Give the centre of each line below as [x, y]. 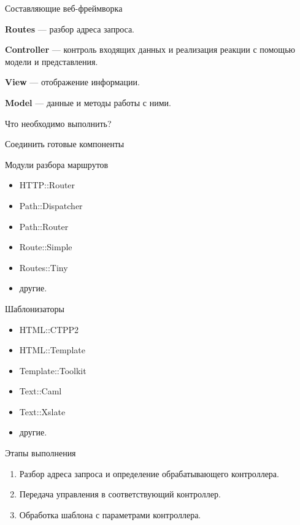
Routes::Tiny [44, 267]
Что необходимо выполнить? [58, 123]
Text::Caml [40, 391]
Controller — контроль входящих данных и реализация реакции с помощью [150, 49]
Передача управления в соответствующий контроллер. [120, 494]
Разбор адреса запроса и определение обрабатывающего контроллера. [149, 473]
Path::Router [44, 226]
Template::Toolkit [53, 370]
